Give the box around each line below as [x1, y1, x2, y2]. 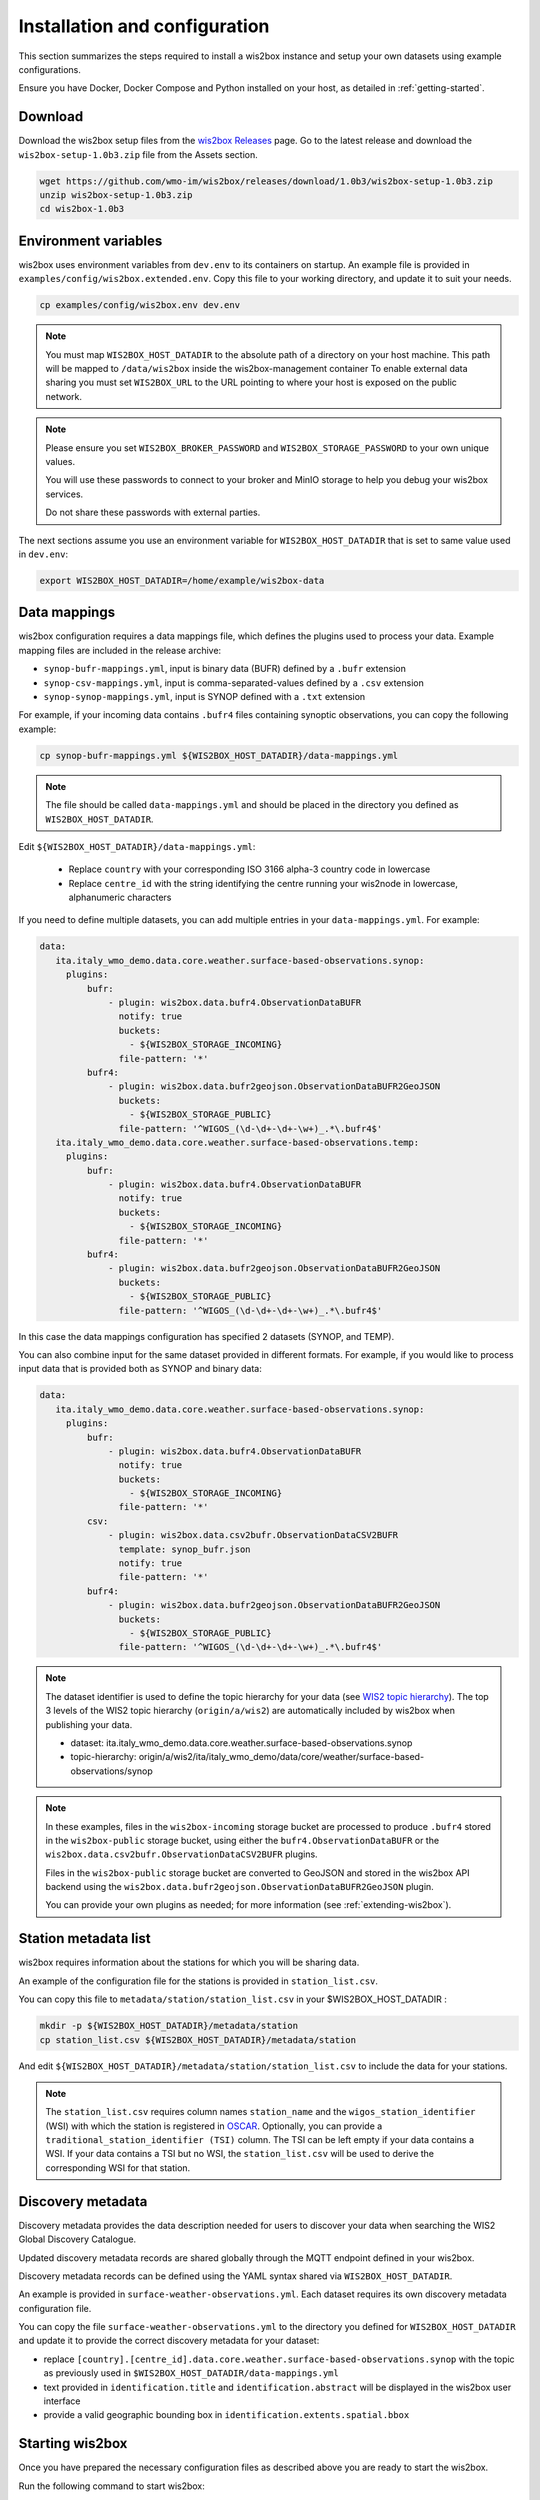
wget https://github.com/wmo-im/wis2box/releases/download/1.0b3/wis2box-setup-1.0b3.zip [39, 175, 494, 187]
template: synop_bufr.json [118, 1543, 251, 1555]
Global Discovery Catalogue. [18, 2233, 137, 2245]
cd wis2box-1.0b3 [39, 203, 125, 215]
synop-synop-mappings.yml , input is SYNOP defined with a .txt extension [43, 690, 366, 702]
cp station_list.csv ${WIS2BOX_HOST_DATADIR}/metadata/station [39, 2034, 357, 2045]
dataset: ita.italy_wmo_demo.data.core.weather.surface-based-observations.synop [70, 1736, 413, 1749]
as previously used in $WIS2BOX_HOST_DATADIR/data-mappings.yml [43, 2367, 339, 2379]
